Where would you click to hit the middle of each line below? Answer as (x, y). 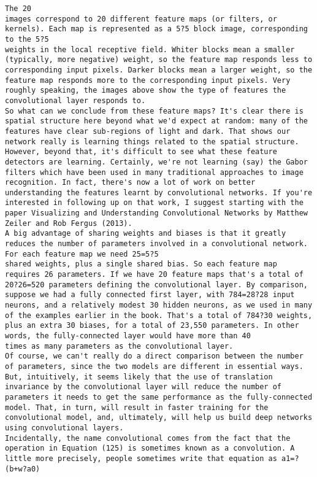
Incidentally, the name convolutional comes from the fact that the (148, 438)
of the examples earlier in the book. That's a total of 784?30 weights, (159, 315)
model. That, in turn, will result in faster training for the (137, 407)
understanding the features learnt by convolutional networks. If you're (159, 192)
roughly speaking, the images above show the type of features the (146, 91)
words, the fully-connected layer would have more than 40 (128, 336)
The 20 (18, 9)
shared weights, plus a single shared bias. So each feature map (141, 264)
